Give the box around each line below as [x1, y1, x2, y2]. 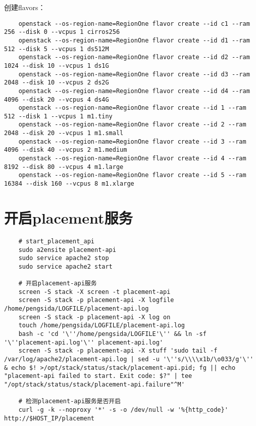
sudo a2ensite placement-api [18, 246, 116, 253]
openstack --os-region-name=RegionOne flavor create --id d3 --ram [18, 70, 250, 78]
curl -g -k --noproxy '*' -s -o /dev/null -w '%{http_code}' [18, 406, 228, 413]
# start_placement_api [18, 237, 94, 245]
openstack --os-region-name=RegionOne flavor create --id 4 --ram [18, 155, 246, 162]
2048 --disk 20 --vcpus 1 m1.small [4, 130, 124, 137]
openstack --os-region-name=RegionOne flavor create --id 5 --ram [18, 172, 246, 179]
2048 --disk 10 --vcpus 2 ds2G [4, 79, 109, 87]
